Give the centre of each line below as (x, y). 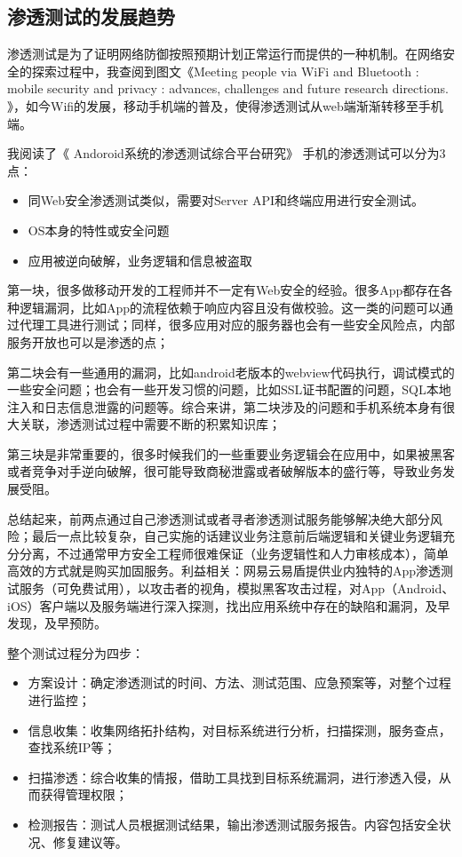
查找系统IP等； (72, 747)
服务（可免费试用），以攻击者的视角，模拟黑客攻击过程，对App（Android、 (237, 588)
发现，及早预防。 (57, 623)
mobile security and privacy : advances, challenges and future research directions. (228, 88)
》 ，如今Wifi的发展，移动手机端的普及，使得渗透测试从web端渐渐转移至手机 (225, 105)
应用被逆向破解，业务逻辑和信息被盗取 (140, 260)
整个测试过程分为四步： (76, 652)
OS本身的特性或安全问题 (99, 230)
